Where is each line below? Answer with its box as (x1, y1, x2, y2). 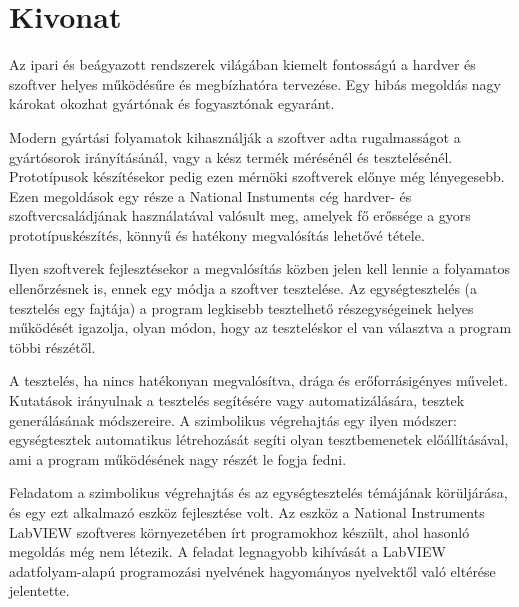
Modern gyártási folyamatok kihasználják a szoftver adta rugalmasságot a (9, 126, 461, 147)
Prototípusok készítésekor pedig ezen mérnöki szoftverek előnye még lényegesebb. (9, 166, 505, 187)
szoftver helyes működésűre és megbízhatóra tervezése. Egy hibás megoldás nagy (9, 73, 501, 94)
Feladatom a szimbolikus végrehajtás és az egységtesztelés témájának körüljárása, (9, 482, 508, 503)
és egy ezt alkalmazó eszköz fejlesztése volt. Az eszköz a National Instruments (9, 502, 485, 522)
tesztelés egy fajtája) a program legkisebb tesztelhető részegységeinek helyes (9, 297, 474, 318)
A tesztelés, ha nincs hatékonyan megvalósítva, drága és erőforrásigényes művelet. (9, 370, 508, 391)
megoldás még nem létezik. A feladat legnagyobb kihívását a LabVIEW (9, 541, 446, 562)
